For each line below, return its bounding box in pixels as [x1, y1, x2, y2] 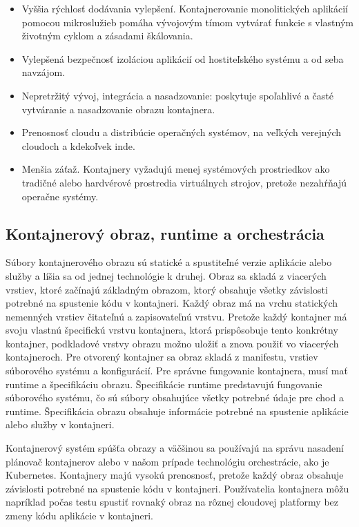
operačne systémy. [21, 189, 99, 203]
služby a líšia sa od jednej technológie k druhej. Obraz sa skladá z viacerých [6, 268, 327, 282]
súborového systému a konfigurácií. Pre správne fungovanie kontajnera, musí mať [6, 363, 348, 378]
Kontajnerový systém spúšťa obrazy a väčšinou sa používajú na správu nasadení [6, 441, 344, 455]
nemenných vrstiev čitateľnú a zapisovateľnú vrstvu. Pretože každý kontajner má [6, 309, 347, 323]
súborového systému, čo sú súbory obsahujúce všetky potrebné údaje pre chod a [6, 390, 344, 405]
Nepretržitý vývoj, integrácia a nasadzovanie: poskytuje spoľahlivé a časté [21, 88, 333, 102]
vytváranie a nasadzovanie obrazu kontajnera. [21, 102, 215, 116]
